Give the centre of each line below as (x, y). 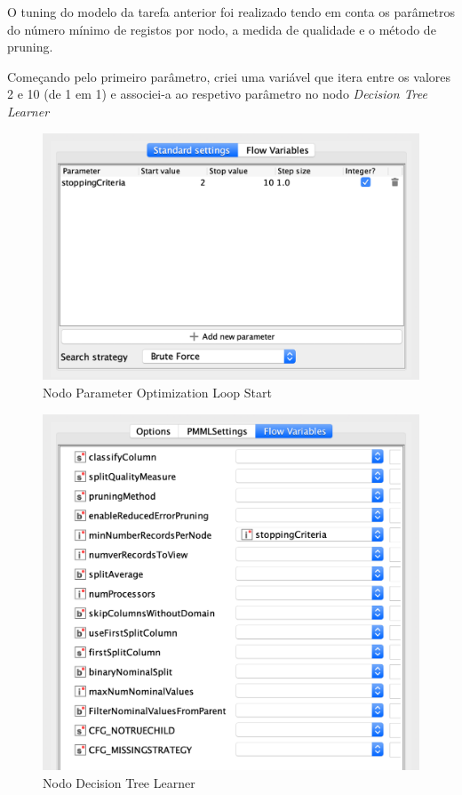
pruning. (30, 47)
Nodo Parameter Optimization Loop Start (157, 392)
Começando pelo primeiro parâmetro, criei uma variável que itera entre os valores (229, 76)
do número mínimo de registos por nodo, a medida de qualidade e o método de (222, 29)
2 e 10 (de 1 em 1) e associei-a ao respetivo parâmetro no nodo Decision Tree (217, 94)
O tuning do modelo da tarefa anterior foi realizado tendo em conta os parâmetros (231, 12)
